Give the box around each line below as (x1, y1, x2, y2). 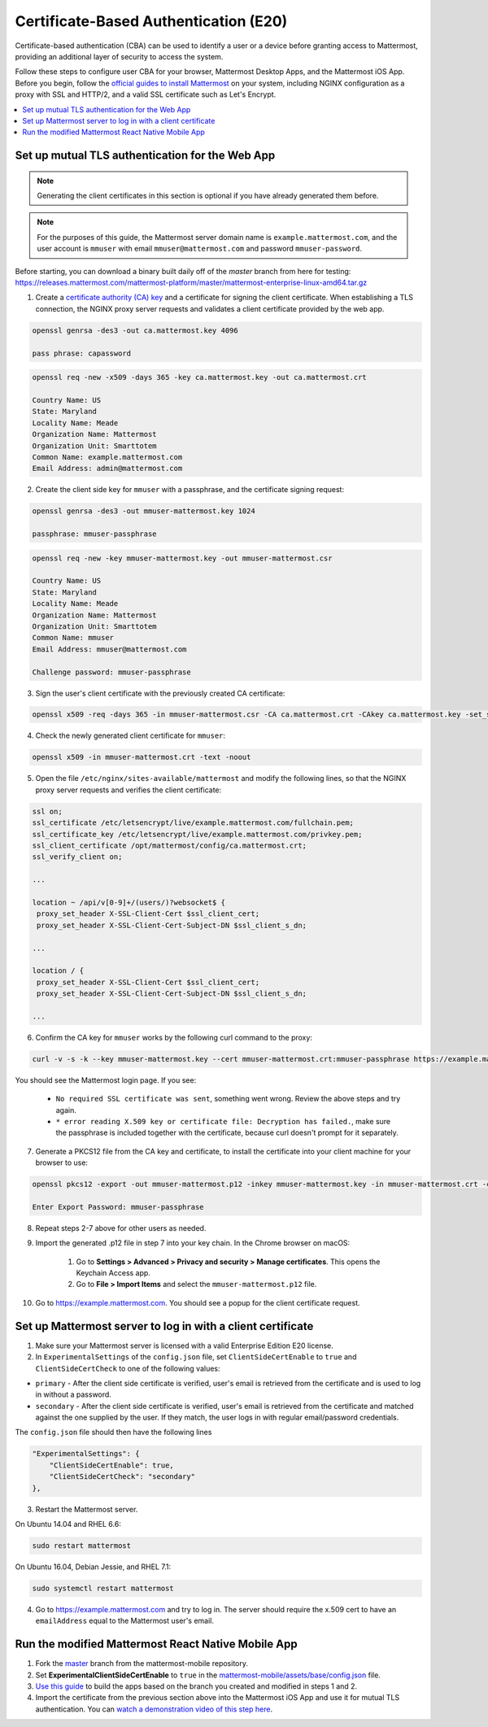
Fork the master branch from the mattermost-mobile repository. (35, 1659, 248, 1668)
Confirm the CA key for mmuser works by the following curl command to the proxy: (35, 1032, 313, 1042)
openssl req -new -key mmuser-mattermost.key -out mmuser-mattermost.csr (32, 553, 333, 563)
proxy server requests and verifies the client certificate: (35, 785, 222, 795)
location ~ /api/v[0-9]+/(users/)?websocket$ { (32, 897, 225, 907)
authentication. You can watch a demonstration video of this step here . (35, 1704, 272, 1714)
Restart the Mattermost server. (35, 1504, 138, 1514)
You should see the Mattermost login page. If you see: (15, 1075, 197, 1085)
